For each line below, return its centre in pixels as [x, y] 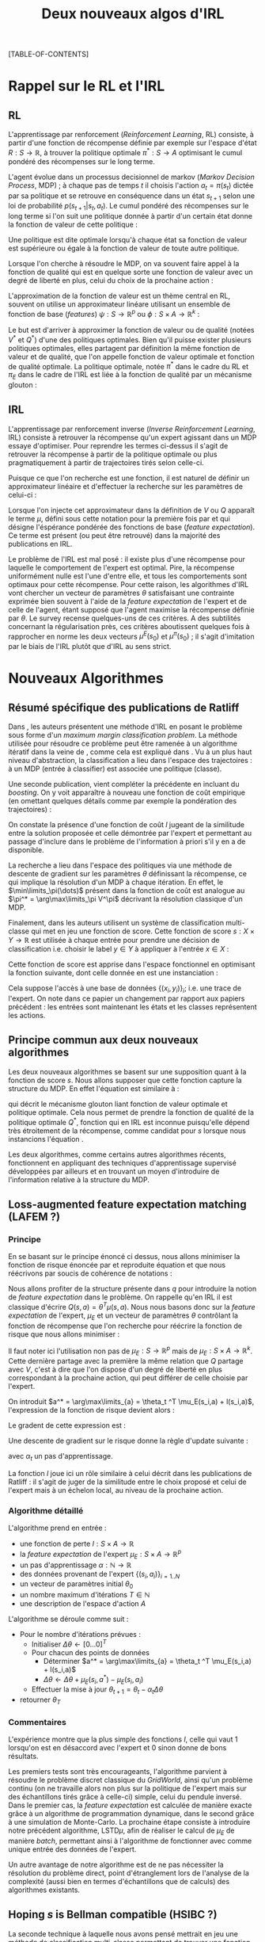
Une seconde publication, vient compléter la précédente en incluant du [124, 784]
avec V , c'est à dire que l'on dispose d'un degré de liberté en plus [115, 1370]
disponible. [26, 850]
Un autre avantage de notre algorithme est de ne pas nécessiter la [116, 1865]
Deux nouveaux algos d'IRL [133, 14]
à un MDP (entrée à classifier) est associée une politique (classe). [115, 769]
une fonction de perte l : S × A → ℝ [77, 1544]
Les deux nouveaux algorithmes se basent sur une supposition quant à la [127, 1071]
